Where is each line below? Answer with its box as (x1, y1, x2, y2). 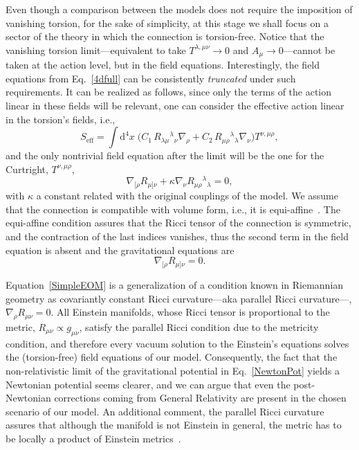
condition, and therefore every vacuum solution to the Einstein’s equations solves (6, 336, 349, 350)
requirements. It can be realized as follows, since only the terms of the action (6, 84, 332, 99)
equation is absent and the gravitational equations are (6, 242, 234, 257)
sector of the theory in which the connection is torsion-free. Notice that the (6, 29, 324, 44)
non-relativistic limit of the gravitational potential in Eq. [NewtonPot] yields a (6, 363, 340, 377)
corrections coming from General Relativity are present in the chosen (54, 390, 347, 405)
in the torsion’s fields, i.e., (6, 111, 116, 126)
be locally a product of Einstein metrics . (6, 431, 181, 445)
